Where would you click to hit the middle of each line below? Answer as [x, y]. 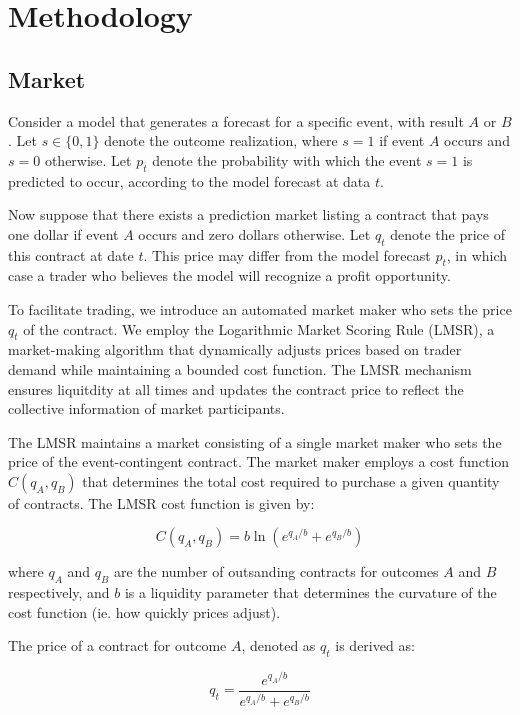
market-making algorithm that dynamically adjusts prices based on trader [235, 349]
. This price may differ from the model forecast [287, 254]
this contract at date [71, 254]
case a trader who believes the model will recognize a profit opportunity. [229, 275]
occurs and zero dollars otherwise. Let [254, 233]
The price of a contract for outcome [117, 645]
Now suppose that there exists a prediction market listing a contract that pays [248, 214]
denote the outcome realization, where [221, 140]
